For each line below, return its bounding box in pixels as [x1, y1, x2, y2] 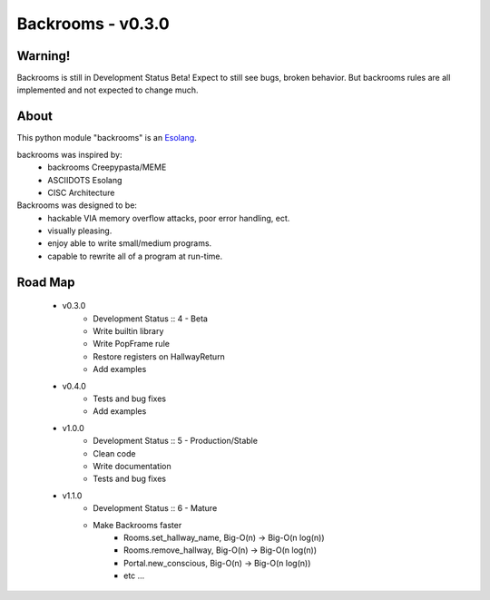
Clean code [93, 448, 136, 458]
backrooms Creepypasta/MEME [47, 162, 167, 172]
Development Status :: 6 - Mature [93, 503, 218, 514]
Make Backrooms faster [93, 519, 182, 530]
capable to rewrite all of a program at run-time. [47, 251, 223, 261]
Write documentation [93, 460, 171, 471]
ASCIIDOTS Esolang [47, 174, 122, 185]
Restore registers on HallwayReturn [93, 350, 226, 362]
